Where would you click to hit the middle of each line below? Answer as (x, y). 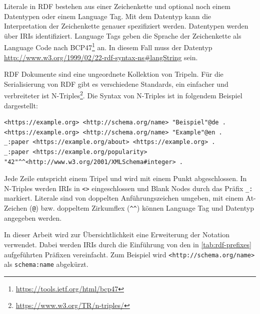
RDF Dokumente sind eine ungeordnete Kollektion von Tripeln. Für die (114, 74)
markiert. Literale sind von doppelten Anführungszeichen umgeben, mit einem (124, 198)
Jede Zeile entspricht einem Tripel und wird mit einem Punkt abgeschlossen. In (125, 178)
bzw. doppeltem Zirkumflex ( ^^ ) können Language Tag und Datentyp (147, 208)
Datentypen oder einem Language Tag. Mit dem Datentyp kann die (108, 16)
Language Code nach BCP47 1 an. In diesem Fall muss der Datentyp (108, 47)
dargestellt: (21, 105)
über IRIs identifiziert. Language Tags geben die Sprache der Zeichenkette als (123, 35)
